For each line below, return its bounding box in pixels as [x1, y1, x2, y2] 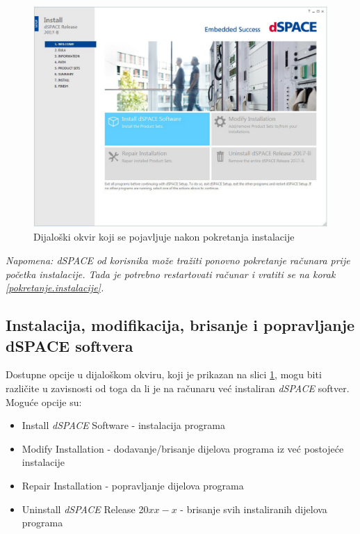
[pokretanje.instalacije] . [6, 280, 104, 295]
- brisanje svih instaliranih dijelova [180, 501, 327, 516]
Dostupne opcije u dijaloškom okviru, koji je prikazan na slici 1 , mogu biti [6, 367, 322, 382]
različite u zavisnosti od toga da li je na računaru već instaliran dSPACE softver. [6, 380, 350, 395]
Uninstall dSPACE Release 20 [22, 501, 149, 516]
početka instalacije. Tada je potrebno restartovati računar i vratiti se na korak [6, 266, 336, 281]
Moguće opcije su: [6, 394, 82, 409]
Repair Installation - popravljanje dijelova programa [22, 478, 244, 492]
